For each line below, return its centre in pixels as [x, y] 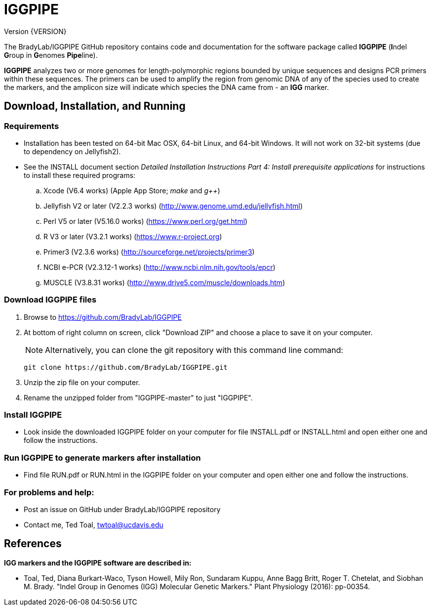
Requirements [32, 126]
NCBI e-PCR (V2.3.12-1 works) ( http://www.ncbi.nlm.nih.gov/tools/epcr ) [159, 267]
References [33, 544]
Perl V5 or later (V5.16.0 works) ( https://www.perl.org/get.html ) [146, 221]
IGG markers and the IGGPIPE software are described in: [98, 563]
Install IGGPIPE [33, 415]
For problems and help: [49, 492]
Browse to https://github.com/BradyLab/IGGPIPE [103, 317]
